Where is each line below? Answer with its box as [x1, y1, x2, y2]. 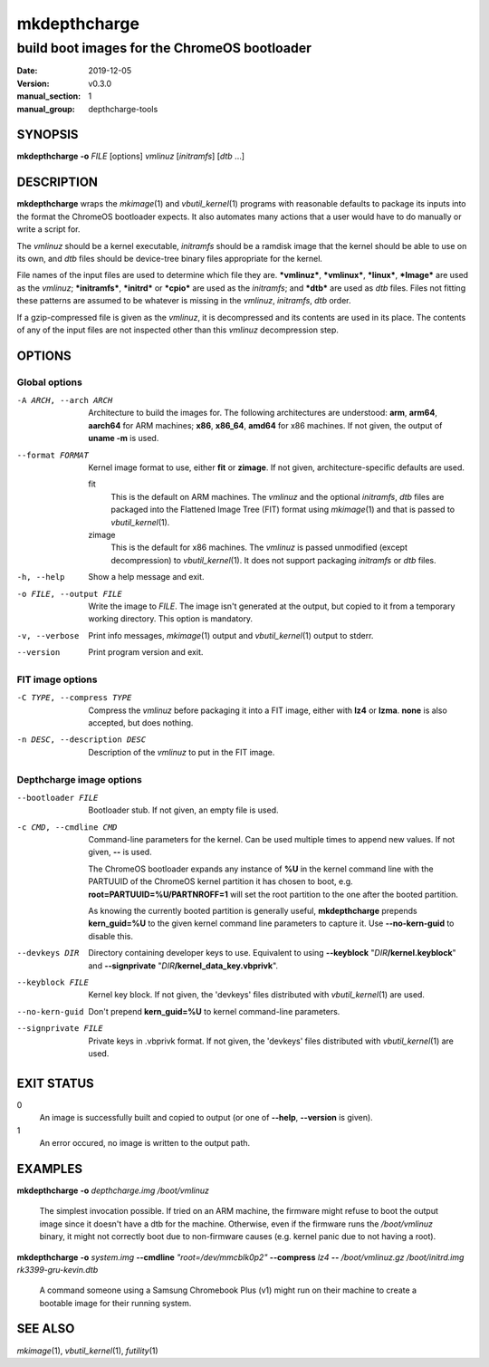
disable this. [88, 930, 133, 941]
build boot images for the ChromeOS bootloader [16, 40, 312, 56]
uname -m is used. [88, 433, 159, 444]
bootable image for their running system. [39, 1297, 192, 1308]
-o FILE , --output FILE [16, 589, 122, 599]
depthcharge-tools [88, 103, 158, 114]
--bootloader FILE [16, 793, 99, 803]
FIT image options [16, 673, 98, 686]
